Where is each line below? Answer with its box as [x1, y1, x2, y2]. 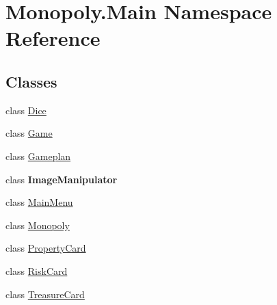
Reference [5, 24, 101, 52]
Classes [5, 70, 57, 92]
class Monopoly [5, 217, 70, 232]
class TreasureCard [5, 287, 85, 301]
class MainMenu [5, 195, 73, 209]
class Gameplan [5, 148, 71, 163]
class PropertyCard [5, 241, 86, 255]
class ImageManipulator [5, 172, 118, 186]
